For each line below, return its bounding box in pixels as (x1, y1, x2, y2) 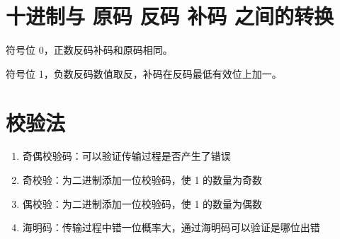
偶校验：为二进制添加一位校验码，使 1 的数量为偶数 (22, 196, 263, 211)
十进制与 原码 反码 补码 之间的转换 (6, 1, 334, 30)
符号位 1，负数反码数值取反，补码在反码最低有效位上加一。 (6, 66, 282, 81)
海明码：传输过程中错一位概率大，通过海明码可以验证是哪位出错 (22, 220, 320, 235)
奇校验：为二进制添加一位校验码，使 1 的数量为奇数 (22, 173, 263, 187)
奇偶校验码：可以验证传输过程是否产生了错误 (22, 148, 231, 163)
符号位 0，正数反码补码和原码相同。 (6, 42, 173, 57)
